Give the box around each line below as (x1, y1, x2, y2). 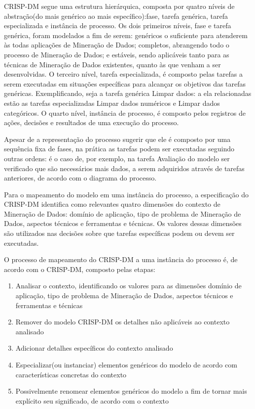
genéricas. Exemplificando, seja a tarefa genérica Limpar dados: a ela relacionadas (4, 88, 252, 98)
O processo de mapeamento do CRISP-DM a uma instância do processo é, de (4, 254, 238, 265)
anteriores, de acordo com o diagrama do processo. (4, 173, 157, 183)
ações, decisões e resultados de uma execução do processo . (4, 117, 179, 128)
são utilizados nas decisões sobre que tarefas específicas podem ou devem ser (4, 228, 235, 238)
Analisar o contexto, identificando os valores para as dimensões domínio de (15, 280, 242, 291)
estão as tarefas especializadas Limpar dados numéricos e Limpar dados (4, 97, 220, 108)
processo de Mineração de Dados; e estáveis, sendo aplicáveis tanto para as (4, 49, 229, 59)
